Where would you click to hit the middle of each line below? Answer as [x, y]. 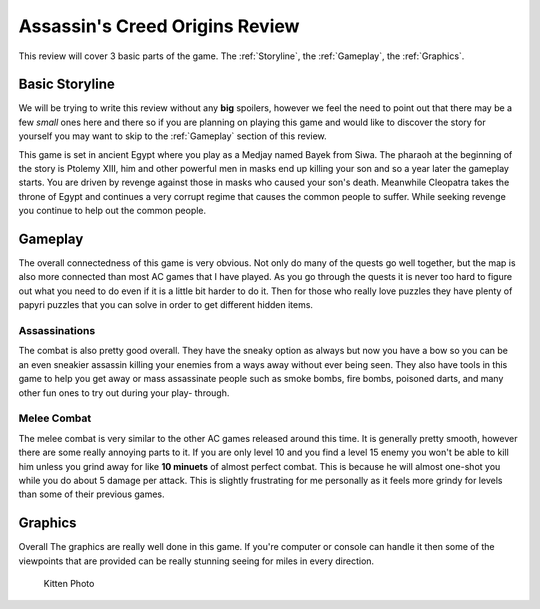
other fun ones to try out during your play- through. [124, 392]
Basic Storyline [66, 84]
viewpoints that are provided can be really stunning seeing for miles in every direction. [196, 561]
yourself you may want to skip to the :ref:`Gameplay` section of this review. [172, 136]
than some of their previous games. [91, 494]
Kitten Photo [69, 583]
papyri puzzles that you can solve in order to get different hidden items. [166, 305]
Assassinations [57, 331]
